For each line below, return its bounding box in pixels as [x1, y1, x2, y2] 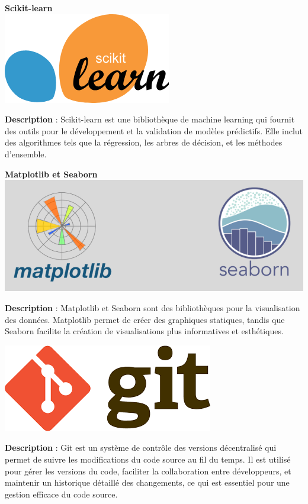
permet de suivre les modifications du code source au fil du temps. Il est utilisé [5, 453, 291, 466]
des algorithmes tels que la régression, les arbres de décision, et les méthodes [5, 136, 283, 148]
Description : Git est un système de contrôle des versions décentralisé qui [5, 441, 277, 454]
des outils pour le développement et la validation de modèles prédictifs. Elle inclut [5, 124, 303, 137]
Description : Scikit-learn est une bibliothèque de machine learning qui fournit [5, 113, 295, 125]
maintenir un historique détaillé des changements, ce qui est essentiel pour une [5, 476, 290, 489]
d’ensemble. [5, 147, 47, 160]
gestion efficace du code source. [5, 487, 118, 500]
